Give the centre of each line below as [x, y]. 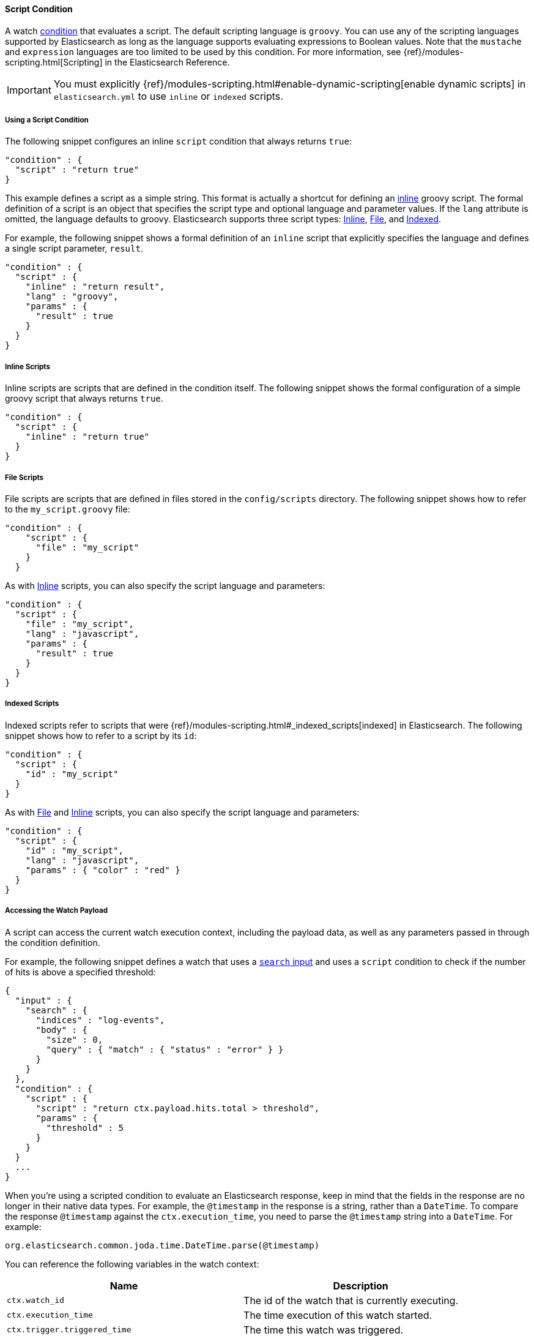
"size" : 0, [75, 1039]
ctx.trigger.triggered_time [69, 1330]
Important [29, 90]
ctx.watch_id [35, 1300]
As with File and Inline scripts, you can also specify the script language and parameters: [182, 812]
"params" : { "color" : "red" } [103, 870]
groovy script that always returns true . [84, 399]
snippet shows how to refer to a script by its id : [101, 735]
